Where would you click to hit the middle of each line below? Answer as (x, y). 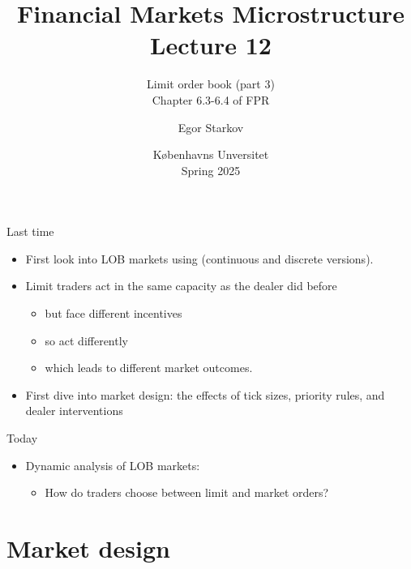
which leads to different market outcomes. (149, 368)
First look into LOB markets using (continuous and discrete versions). (199, 258)
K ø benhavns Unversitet (211, 154)
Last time (30, 231)
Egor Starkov (211, 127)
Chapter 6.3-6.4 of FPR (211, 99)
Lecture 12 (211, 45)
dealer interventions (74, 411)
